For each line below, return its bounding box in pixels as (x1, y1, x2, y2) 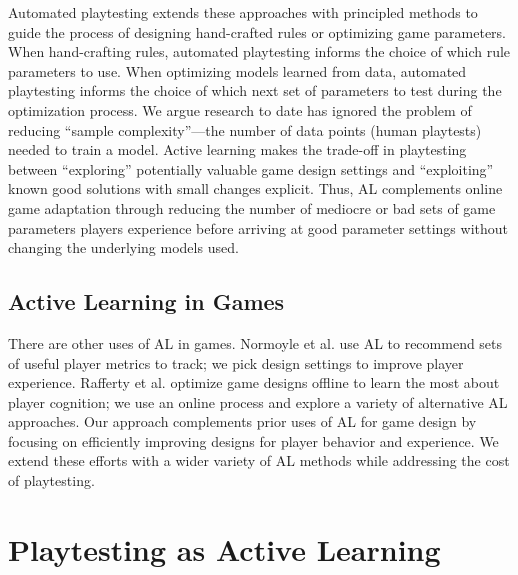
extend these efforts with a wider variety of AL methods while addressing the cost (8, 450, 510, 471)
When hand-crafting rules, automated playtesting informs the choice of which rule (8, 41, 511, 62)
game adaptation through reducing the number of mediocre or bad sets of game (8, 197, 496, 218)
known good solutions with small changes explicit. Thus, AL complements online (8, 178, 503, 199)
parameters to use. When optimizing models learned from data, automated (8, 60, 467, 81)
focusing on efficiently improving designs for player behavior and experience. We (8, 430, 499, 451)
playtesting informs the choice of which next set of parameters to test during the (8, 80, 502, 101)
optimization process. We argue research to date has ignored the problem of (8, 99, 472, 120)
